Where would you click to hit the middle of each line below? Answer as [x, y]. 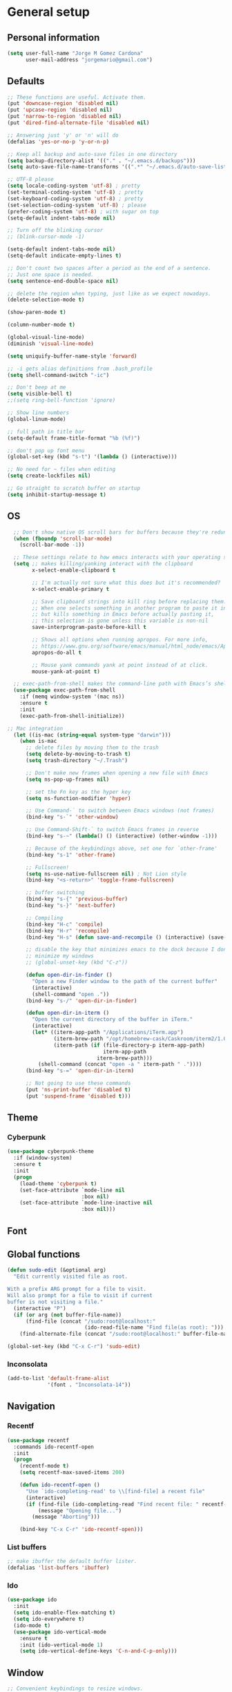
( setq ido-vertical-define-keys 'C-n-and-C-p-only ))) [98, 1651]
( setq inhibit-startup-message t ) [57, 494]
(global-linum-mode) [37, 419]
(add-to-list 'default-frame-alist [58, 1379]
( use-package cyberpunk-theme [51, 1151]
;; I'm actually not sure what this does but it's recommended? [126, 583]
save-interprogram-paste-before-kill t [89, 628]
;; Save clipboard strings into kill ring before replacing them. [129, 601]
